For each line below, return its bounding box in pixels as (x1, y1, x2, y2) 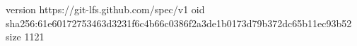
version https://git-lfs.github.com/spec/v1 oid (6, 2, 205, 16)
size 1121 (6, 29, 45, 44)
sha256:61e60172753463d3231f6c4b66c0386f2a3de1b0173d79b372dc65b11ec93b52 (6, 15, 352, 30)
